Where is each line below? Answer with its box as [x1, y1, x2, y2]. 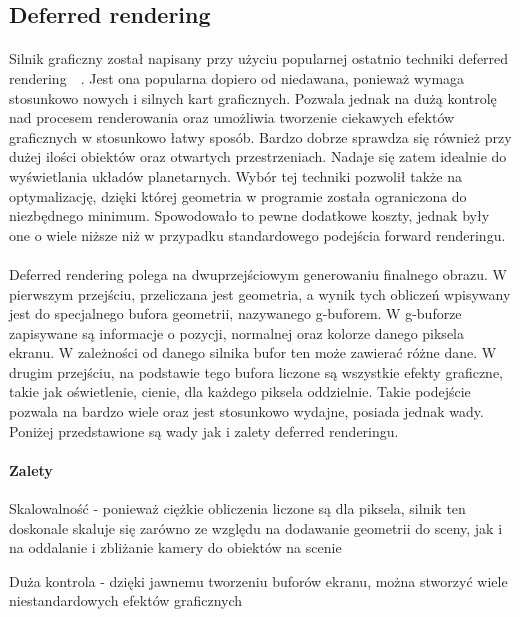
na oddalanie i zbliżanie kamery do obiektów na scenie [9, 537, 342, 558]
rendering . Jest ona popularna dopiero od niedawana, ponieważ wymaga [9, 67, 465, 88]
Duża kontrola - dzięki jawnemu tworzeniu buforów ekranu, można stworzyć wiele [9, 570, 508, 591]
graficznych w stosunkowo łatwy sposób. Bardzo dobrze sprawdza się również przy [9, 126, 512, 147]
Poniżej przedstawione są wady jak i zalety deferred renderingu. [9, 420, 399, 441]
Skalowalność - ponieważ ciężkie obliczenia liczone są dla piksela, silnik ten [9, 498, 466, 519]
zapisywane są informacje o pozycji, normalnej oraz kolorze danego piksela [9, 322, 464, 343]
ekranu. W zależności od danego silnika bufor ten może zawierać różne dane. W [9, 342, 497, 363]
